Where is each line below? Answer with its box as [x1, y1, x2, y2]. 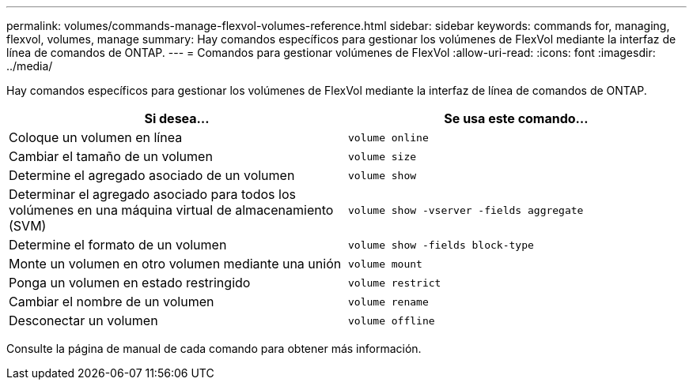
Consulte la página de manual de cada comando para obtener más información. [6, 342, 422, 355]
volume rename [348, 295, 429, 308]
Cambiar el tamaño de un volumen [9, 148, 213, 164]
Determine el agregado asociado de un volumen [9, 167, 295, 183]
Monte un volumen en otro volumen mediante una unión [9, 256, 342, 272]
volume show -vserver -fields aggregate [348, 204, 584, 216]
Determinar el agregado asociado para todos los [9, 186, 296, 202]
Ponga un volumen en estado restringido [9, 275, 251, 290]
